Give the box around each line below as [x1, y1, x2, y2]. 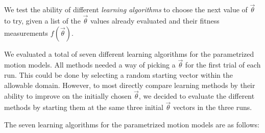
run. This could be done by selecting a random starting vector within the [4, 70, 233, 80]
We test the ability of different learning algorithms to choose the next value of [4, 4, 248, 15]
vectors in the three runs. [173, 102, 252, 113]
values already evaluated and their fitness [90, 15, 220, 26]
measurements [4, 27, 49, 38]
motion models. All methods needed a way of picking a [4, 59, 176, 70]
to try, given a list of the [4, 15, 81, 26]
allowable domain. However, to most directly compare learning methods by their [4, 79, 255, 90]
